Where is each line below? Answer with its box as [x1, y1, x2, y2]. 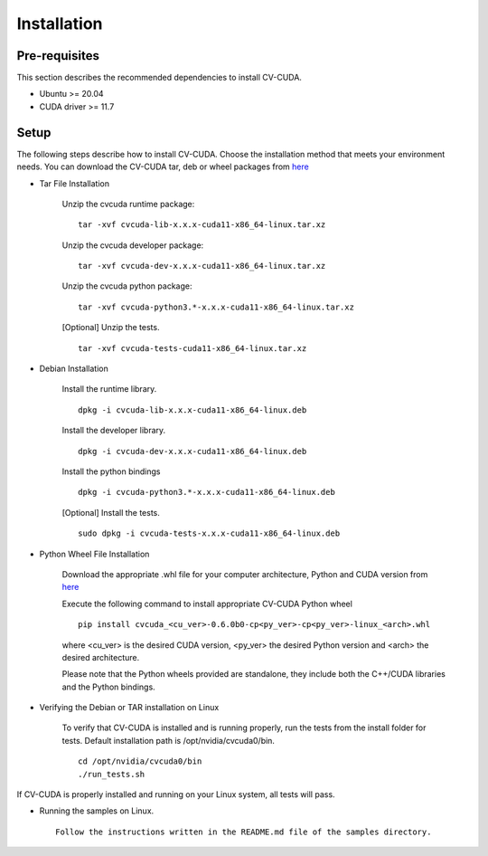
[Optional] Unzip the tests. [61, 322, 160, 333]
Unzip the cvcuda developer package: [61, 240, 204, 251]
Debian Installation [39, 363, 108, 375]
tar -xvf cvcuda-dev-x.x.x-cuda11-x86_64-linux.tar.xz [78, 261, 326, 271]
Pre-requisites [16, 48, 99, 63]
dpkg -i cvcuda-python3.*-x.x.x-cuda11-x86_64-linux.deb [78, 487, 336, 498]
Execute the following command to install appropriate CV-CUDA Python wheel [61, 598, 352, 609]
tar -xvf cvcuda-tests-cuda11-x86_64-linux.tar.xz [78, 343, 307, 353]
